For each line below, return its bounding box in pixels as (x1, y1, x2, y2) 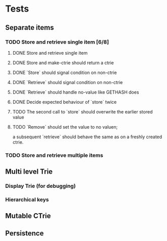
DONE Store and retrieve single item (12, 50, 88, 56)
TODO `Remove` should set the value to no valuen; (12, 124, 118, 130)
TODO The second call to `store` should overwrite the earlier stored (12, 108, 153, 114)
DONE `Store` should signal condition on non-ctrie (12, 69, 117, 75)
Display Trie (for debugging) (5, 183, 76, 190)
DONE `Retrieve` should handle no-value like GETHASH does (12, 89, 139, 95)
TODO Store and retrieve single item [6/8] (5, 38, 109, 46)
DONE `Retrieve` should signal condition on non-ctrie (12, 79, 123, 85)
